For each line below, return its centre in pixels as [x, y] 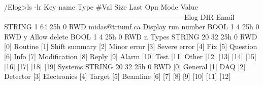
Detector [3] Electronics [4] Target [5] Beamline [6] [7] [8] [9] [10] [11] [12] [118, 76]
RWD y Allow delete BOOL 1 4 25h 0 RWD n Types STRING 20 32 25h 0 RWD [131, 36]
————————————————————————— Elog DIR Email [119, 16]
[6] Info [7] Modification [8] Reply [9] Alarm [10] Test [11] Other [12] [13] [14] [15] [130, 56]
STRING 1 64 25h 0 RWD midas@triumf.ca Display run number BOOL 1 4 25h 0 [132, 27]
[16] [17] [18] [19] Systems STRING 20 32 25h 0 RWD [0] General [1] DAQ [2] [125, 66]
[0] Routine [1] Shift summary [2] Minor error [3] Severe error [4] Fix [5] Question [131, 46]
